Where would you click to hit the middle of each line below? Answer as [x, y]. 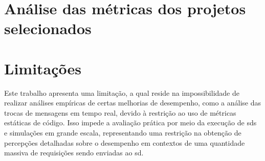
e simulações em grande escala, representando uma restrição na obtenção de [123, 133]
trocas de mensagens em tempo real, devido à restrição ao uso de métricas [120, 112]
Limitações [43, 68]
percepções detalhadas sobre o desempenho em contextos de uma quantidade [125, 142]
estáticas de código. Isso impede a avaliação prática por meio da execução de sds [130, 123]
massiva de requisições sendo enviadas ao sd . [74, 153]
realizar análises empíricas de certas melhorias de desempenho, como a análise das [133, 103]
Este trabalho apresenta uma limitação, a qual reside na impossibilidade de [122, 92]
